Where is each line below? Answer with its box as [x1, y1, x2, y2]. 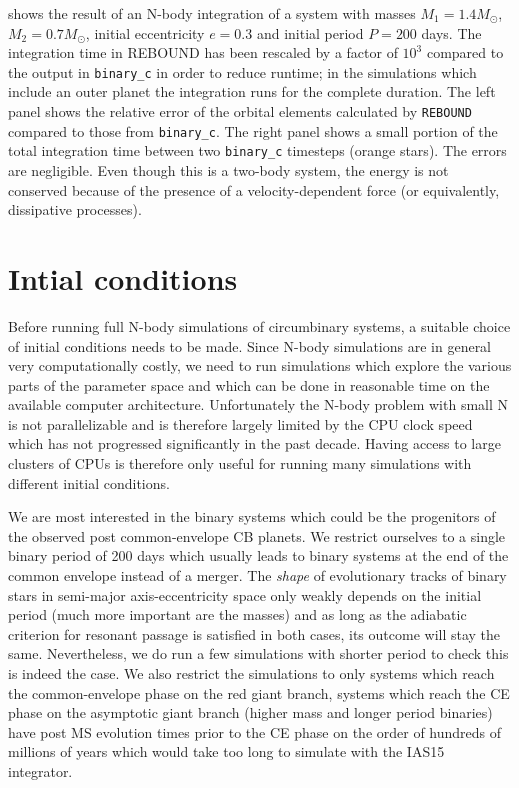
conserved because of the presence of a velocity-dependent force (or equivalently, [8, 179, 500, 200]
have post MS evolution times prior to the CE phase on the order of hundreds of [8, 721, 502, 742]
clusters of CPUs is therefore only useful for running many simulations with [8, 453, 472, 474]
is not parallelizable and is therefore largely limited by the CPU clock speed [8, 413, 473, 434]
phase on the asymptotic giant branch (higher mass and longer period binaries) [8, 702, 493, 723]
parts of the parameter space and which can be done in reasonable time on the [8, 374, 490, 395]
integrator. [8, 760, 73, 781]
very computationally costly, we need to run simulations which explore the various [8, 355, 512, 376]
